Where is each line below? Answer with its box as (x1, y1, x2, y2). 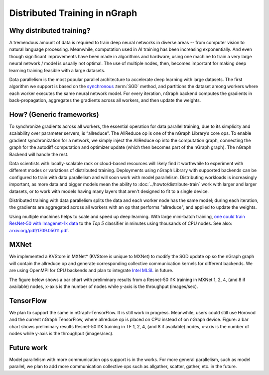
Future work (9, 343, 48, 352)
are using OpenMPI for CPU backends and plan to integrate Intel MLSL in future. (9, 268, 174, 274)
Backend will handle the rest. (9, 151, 69, 157)
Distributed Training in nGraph (9, 7, 137, 18)
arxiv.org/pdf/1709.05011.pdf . (9, 227, 69, 233)
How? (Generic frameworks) (9, 110, 99, 119)
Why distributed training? (9, 26, 91, 35)
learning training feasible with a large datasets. (9, 67, 106, 73)
